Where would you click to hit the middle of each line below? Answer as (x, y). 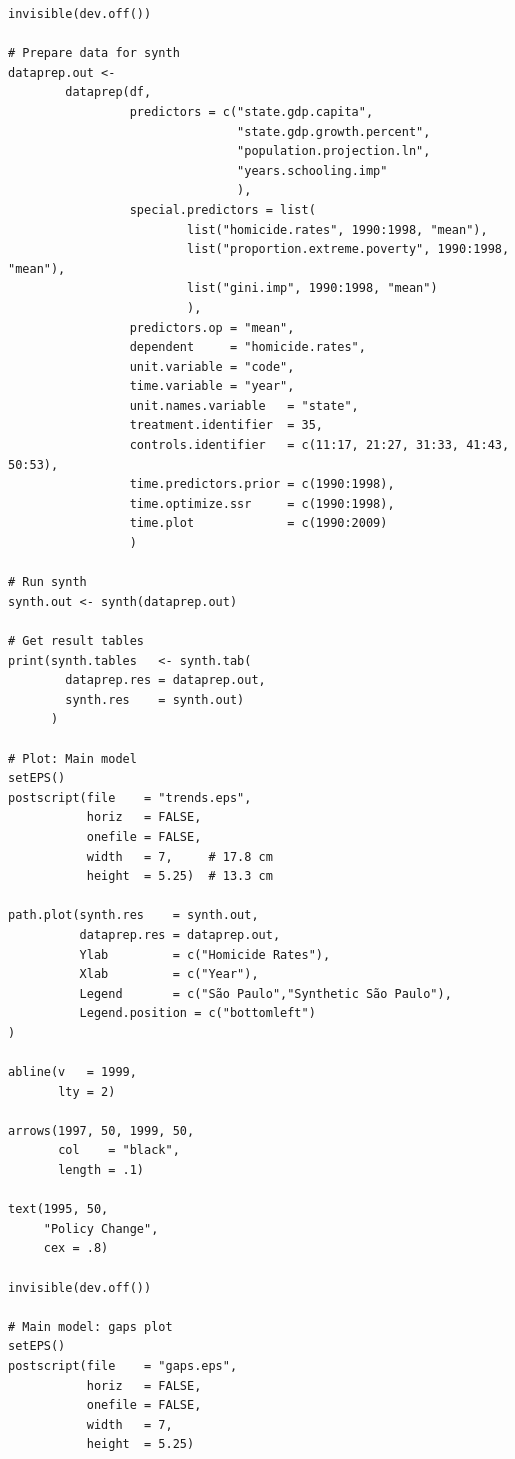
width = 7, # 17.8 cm (179, 856)
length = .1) (101, 1170)
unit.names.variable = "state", (244, 405)
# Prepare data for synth (94, 53)
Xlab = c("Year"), (169, 974)
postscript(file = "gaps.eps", (123, 1365)
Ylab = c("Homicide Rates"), (205, 954)
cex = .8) (76, 1248)
